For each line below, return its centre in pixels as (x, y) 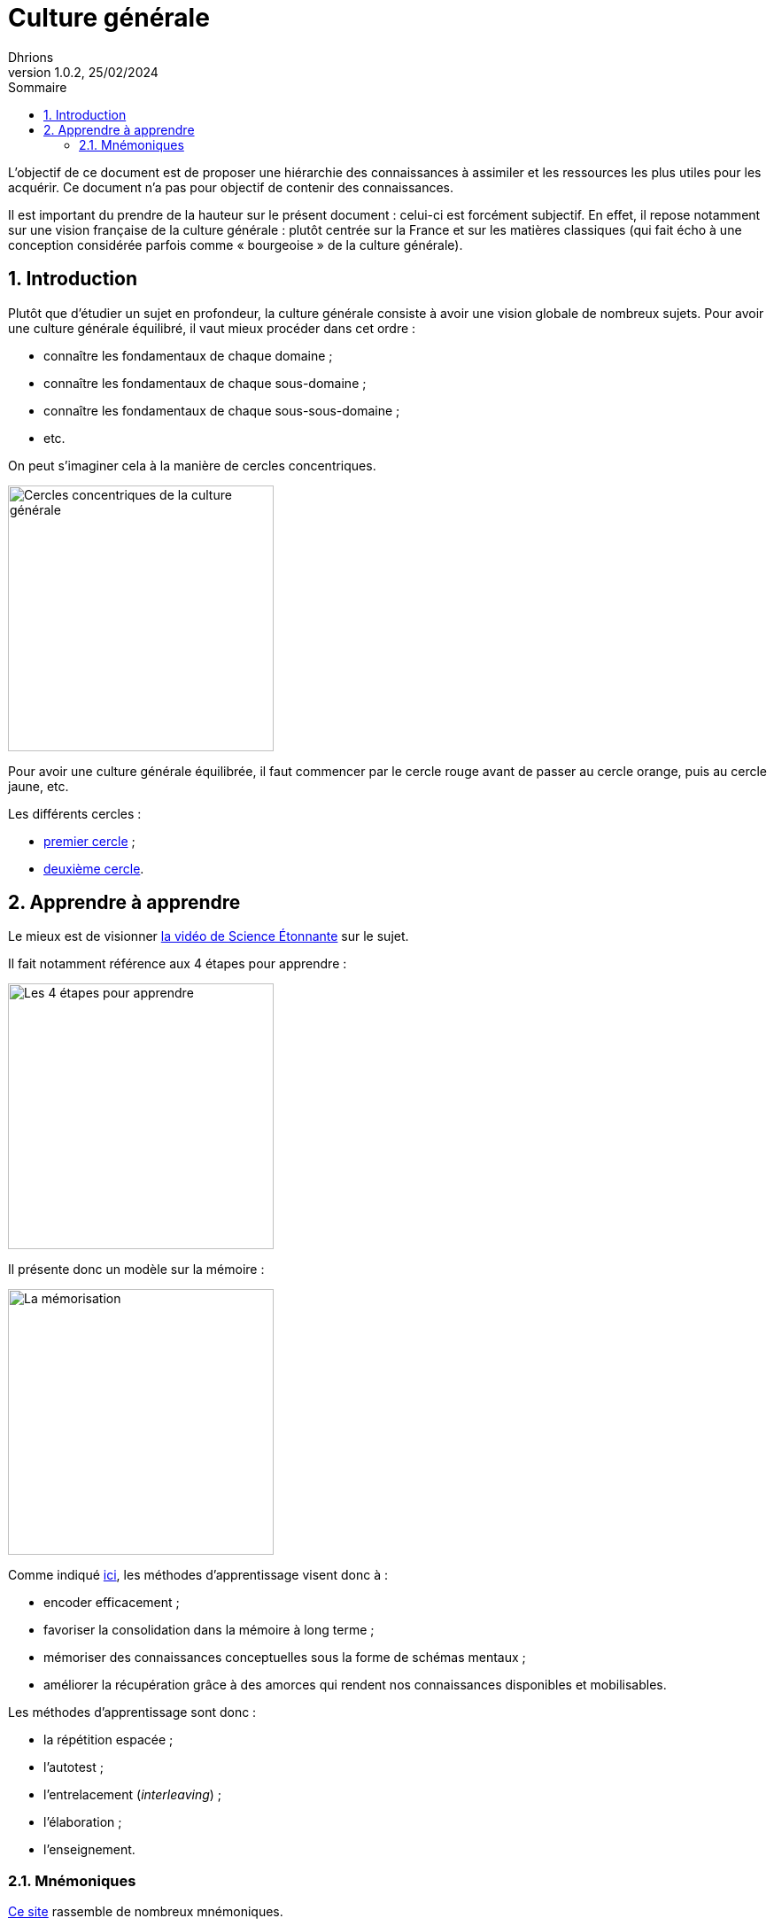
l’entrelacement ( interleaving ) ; (133, 1795)
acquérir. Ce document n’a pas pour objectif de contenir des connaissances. (231, 187)
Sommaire (38, 87)
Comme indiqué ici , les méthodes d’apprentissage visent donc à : (198, 1575)
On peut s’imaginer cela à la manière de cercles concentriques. (192, 465)
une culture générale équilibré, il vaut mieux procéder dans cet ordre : (212, 328)
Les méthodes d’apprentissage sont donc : (132, 1712)
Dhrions (31, 57)
